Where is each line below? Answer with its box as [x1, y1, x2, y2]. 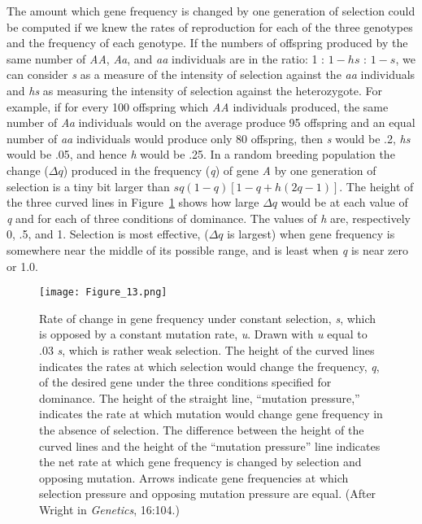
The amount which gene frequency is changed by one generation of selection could [7, 2, 415, 19]
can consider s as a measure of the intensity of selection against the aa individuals [7, 66, 415, 83]
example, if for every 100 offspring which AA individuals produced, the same [7, 98, 389, 115]
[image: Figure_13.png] [39, 286, 167, 299]
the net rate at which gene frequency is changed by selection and [39, 453, 362, 470]
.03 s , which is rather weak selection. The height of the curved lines [39, 341, 375, 358]
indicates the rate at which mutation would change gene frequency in [39, 405, 383, 422]
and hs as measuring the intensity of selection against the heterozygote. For [7, 81, 382, 98]
